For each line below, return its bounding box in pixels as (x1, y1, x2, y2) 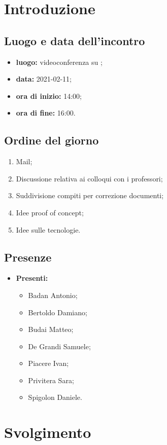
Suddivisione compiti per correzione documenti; (16, 190, 164, 201)
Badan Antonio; (28, 289, 78, 300)
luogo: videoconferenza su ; (16, 56, 103, 67)
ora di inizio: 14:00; (16, 90, 82, 101)
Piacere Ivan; (28, 358, 69, 368)
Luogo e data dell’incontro (4, 32, 145, 48)
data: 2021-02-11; (16, 73, 72, 84)
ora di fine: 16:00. (16, 107, 76, 118)
